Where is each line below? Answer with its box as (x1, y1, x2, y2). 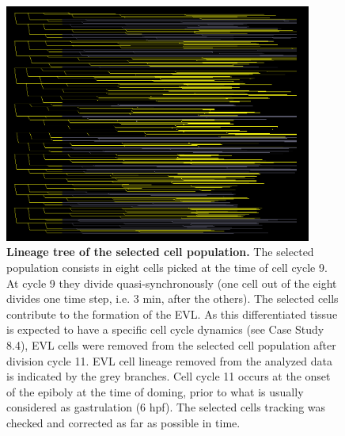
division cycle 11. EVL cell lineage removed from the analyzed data (6, 352, 332, 369)
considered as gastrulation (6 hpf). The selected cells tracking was (6, 399, 326, 415)
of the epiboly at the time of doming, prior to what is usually (6, 383, 304, 400)
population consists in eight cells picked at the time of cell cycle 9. (6, 259, 328, 276)
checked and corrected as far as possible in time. (6, 415, 241, 430)
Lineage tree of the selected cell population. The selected (6, 243, 314, 260)
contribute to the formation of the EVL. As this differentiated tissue (6, 305, 338, 322)
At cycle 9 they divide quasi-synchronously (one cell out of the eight (6, 274, 337, 291)
